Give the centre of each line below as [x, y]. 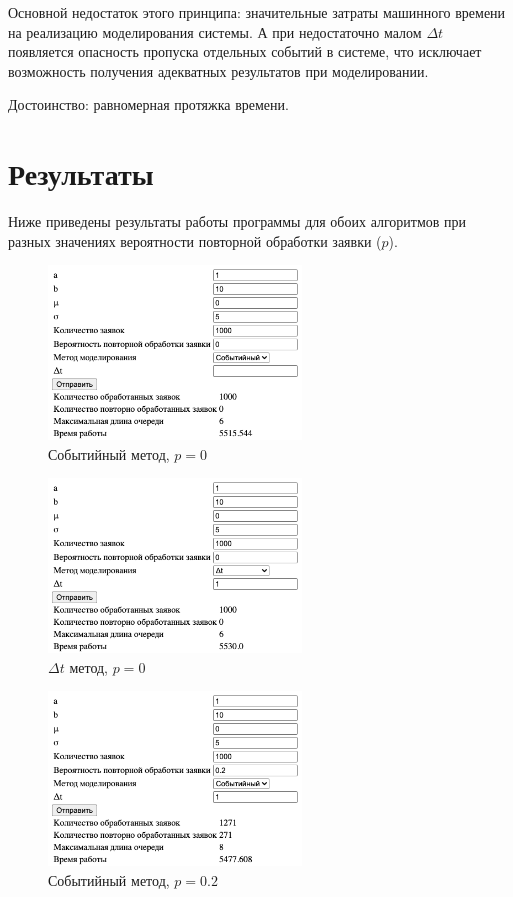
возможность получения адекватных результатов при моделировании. [218, 70]
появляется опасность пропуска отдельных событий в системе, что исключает [245, 51]
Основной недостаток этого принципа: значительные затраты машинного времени [257, 12]
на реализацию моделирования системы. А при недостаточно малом [215, 31]
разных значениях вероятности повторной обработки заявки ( [195, 240]
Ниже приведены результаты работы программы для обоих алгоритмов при [237, 221]
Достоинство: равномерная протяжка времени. [148, 104]
